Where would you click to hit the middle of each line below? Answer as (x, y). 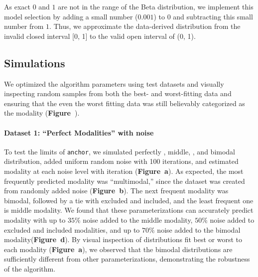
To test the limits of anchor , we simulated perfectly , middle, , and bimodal (120, 151)
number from (24, 26)
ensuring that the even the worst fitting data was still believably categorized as (125, 103)
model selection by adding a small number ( (71, 16)
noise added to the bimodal (199, 229)
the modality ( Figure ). (42, 113)
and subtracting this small (213, 16)
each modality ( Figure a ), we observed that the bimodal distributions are (118, 249)
